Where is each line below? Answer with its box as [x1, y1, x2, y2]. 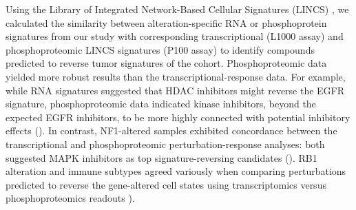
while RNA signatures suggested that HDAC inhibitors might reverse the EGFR [6, 83, 345, 97]
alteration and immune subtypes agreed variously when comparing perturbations [6, 164, 346, 178]
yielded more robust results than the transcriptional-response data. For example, [6, 69, 346, 83]
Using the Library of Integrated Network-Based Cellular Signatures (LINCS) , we [6, 2, 349, 16]
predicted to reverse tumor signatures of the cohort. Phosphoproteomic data [6, 56, 327, 70]
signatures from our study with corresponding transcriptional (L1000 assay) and [6, 29, 344, 43]
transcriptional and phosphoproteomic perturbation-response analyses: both [6, 136, 325, 151]
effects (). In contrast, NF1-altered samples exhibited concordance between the [6, 123, 337, 138]
